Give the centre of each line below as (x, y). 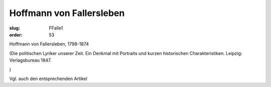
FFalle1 (56, 28)
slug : (15, 28)
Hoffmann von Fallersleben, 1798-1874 (49, 44)
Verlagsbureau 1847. (30, 60)
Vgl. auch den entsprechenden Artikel (48, 78)
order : (16, 34)
